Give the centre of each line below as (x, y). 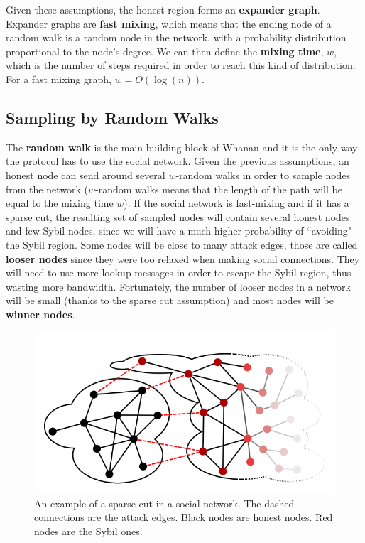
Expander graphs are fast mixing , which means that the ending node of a (169, 23)
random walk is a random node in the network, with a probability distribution (176, 37)
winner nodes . (40, 314)
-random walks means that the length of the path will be (219, 189)
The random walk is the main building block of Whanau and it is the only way (182, 147)
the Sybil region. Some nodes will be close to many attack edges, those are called (182, 244)
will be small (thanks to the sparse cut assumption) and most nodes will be (170, 300)
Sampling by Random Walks (112, 117)
